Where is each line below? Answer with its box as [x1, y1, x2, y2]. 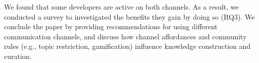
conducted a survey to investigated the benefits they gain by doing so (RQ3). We [4, 11, 255, 22]
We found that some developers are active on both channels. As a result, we [4, 2, 239, 12]
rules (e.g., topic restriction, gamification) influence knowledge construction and [4, 41, 251, 51]
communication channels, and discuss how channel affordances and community [4, 31, 247, 41]
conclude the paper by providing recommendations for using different [4, 21, 218, 32]
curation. [4, 50, 32, 61]
